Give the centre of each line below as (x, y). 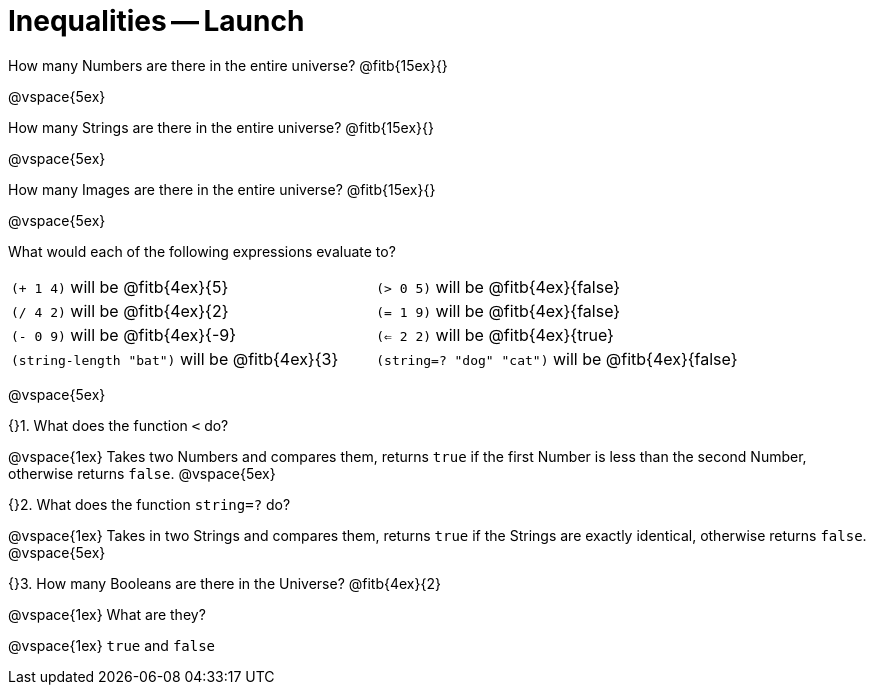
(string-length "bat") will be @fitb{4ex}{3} (175, 358)
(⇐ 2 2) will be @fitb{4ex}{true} (495, 334)
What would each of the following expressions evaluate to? (202, 251)
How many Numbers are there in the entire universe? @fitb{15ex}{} (228, 65)
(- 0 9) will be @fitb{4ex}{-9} (124, 334)
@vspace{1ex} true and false (112, 645)
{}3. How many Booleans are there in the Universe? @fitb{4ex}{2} (224, 583)
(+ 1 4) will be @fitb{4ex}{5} (120, 286)
